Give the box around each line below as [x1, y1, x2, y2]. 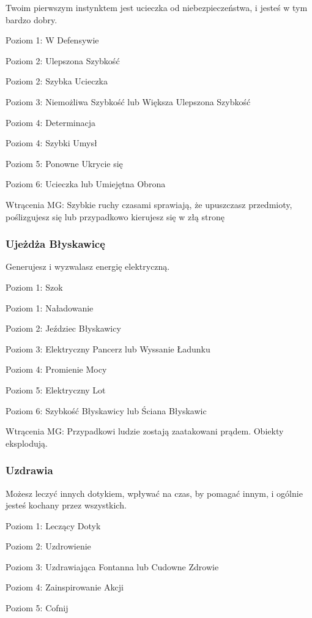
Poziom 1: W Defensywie [6, 34, 99, 47]
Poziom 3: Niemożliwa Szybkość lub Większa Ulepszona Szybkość [6, 95, 251, 108]
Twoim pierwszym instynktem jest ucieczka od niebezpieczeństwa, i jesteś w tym [6, 1, 308, 13]
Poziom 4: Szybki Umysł [6, 136, 97, 149]
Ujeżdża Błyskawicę [6, 236, 105, 251]
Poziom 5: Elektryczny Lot [6, 383, 106, 396]
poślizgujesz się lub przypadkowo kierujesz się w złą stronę [6, 210, 225, 223]
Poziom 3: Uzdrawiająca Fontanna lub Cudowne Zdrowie [6, 560, 219, 573]
